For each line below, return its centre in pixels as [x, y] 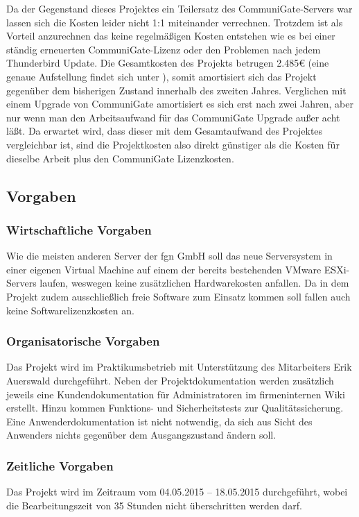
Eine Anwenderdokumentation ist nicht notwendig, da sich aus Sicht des [159, 421]
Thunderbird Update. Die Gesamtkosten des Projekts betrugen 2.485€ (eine [168, 63]
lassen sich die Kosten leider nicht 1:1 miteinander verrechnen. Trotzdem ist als [175, 22]
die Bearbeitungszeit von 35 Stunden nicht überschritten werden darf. [154, 505]
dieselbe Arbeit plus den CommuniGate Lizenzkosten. [120, 158]
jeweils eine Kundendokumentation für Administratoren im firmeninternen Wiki [176, 394]
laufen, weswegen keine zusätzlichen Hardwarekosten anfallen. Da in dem [194, 283]
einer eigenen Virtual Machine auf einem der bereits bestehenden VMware [164, 269]
